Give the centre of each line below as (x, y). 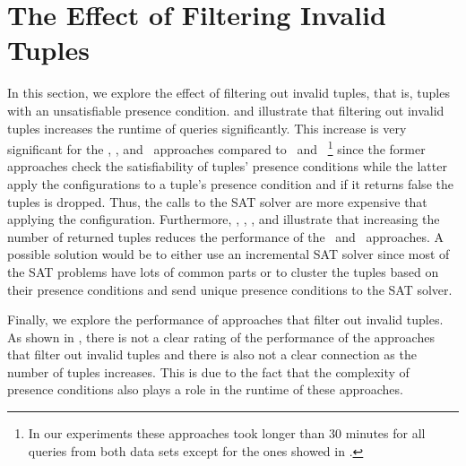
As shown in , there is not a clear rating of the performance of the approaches (221, 337)
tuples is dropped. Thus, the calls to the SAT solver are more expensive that (217, 201)
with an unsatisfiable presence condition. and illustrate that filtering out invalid (226, 110)
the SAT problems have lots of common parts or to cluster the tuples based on (223, 271)
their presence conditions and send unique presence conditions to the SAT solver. (230, 289)
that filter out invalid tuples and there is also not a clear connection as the (212, 354)
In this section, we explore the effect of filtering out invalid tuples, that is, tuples (229, 93)
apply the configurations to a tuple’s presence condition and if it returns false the (230, 183)
